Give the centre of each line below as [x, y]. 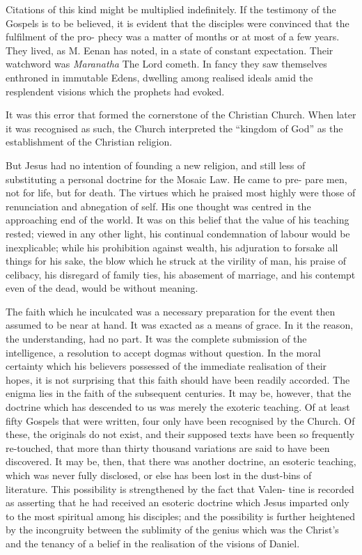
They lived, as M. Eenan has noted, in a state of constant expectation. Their [170, 50]
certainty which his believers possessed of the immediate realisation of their [166, 366]
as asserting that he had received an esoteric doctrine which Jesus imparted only [178, 502]
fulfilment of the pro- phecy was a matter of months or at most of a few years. [173, 37]
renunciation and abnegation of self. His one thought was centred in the [158, 206]
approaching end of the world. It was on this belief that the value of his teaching [178, 220]
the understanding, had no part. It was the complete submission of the [156, 339]
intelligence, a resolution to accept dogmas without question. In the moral [163, 352]
